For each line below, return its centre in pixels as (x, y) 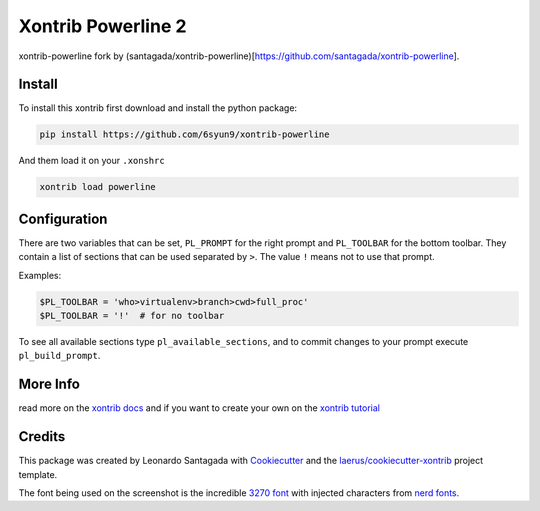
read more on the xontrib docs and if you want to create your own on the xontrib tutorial (199, 408)
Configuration (63, 218)
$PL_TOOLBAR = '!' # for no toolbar (132, 316)
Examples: (40, 275)
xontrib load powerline (98, 187)
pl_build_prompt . (59, 356)
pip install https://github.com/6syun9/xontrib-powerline (184, 134)
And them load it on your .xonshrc (91, 161)
